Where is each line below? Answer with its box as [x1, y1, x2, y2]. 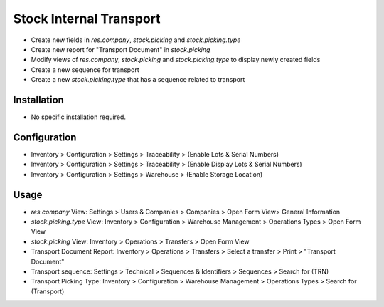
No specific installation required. [31, 113, 126, 121]
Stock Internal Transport [13, 11, 161, 26]
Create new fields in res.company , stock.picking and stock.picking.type [31, 36, 241, 44]
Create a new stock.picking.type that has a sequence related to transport [31, 76, 245, 84]
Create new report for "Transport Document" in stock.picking [31, 45, 210, 53]
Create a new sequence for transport [31, 65, 140, 74]
